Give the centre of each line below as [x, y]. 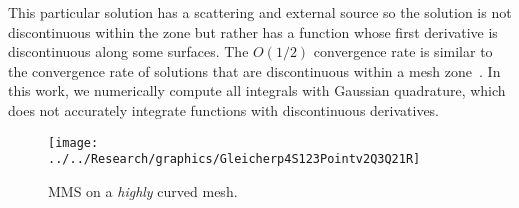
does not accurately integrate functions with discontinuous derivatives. [224, 109]
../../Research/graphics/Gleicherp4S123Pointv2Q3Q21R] [234, 159]
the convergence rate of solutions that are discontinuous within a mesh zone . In [254, 70]
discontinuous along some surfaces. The [128, 51]
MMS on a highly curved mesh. [143, 190]
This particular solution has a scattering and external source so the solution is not [260, 12]
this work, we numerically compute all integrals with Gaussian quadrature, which [257, 90]
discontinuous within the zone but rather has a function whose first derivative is [253, 31]
